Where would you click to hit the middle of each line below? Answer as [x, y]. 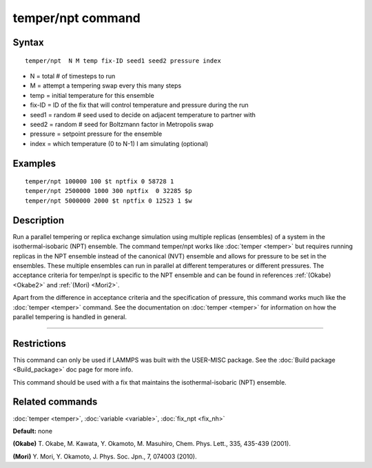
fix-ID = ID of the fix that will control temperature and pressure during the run [139, 105]
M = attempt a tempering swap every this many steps [106, 85]
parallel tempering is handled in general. [70, 316]
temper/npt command [77, 18]
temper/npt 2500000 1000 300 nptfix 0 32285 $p [108, 191]
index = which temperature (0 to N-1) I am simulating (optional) [119, 143]
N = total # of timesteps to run [73, 76]
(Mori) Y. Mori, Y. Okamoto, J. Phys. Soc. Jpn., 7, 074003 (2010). [105, 456]
